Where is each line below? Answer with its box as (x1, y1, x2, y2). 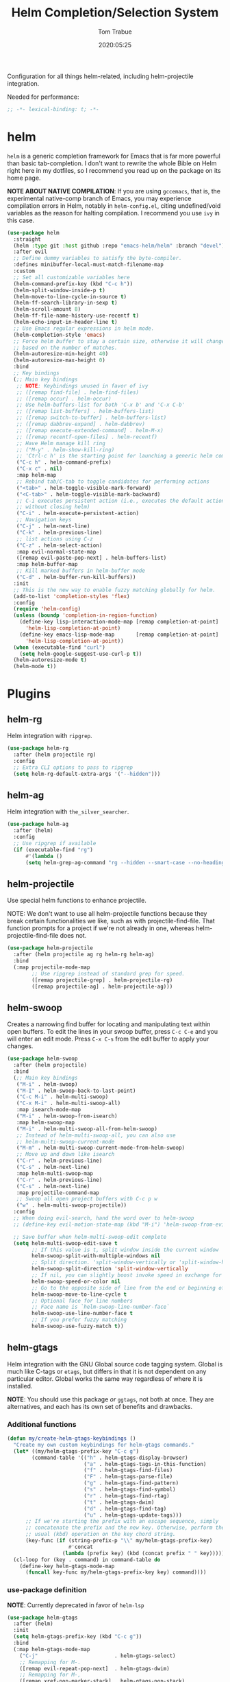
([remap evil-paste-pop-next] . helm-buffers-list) (16, 554, 167, 562)
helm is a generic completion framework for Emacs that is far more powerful (7, 152, 221, 160)
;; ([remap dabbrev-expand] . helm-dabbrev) (16, 420, 146, 427)
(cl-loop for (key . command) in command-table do (13, 1556, 161, 1563)
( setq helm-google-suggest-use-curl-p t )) (19, 650, 142, 657)
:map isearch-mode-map (16, 1106, 81, 1113)
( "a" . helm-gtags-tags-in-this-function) (83, 1460, 207, 1467)
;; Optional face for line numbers (31, 1297, 133, 1304)
